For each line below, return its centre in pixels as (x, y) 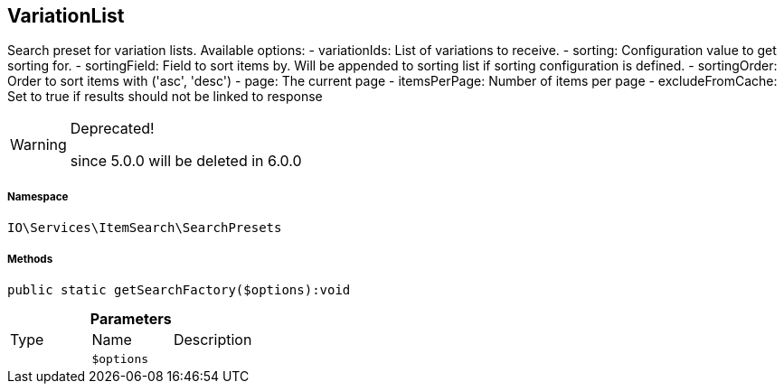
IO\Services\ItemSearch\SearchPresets (145, 228)
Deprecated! (112, 129)
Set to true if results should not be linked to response (165, 97)
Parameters (131, 318)
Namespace (38, 196)
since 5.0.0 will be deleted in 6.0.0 (186, 161)
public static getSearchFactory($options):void (179, 289)
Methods (30, 259)
